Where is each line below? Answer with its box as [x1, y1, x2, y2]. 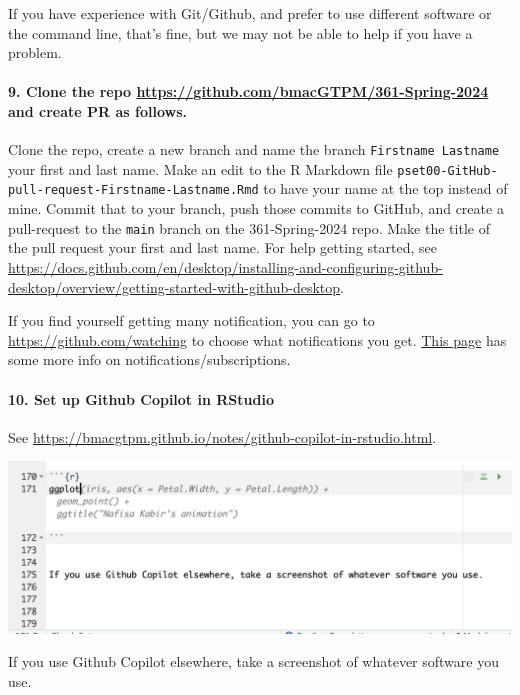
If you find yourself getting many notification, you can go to [8, 310, 375, 331]
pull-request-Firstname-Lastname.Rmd [8, 183, 259, 198]
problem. [8, 42, 62, 63]
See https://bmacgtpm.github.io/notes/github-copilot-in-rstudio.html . [8, 426, 437, 447]
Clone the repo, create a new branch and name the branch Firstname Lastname [8, 139, 500, 160]
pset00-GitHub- [397, 163, 498, 178]
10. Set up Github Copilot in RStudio [8, 388, 274, 409]
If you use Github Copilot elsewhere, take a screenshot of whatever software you [8, 651, 499, 672]
